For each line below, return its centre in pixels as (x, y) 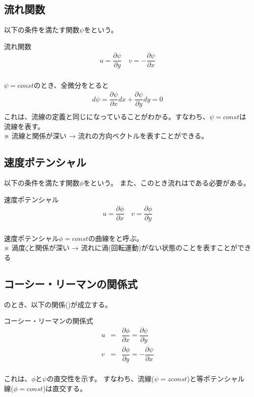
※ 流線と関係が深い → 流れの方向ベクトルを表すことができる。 (106, 136)
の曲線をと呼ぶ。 (115, 238)
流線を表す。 (24, 126)
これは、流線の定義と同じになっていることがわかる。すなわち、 (107, 117)
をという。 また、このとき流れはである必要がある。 (167, 183)
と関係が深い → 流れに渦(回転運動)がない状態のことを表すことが (133, 248)
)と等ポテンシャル (216, 378)
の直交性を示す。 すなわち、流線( (101, 378)
